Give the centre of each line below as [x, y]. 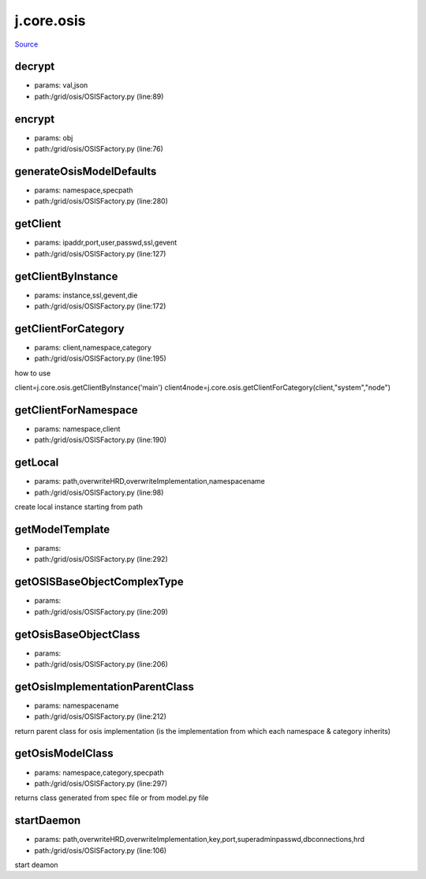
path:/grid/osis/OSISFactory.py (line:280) [101, 201]
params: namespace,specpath [84, 190]
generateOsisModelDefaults [86, 171]
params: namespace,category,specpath [99, 772]
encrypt [35, 119]
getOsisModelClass [64, 754]
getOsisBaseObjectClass [77, 634]
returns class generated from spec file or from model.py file [112, 798]
